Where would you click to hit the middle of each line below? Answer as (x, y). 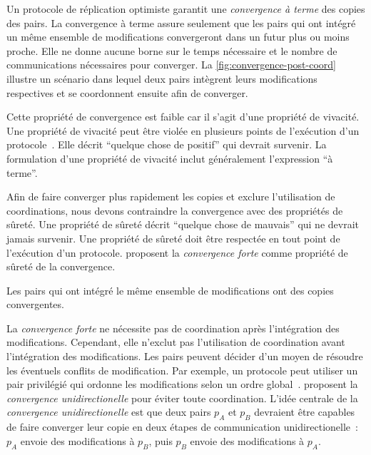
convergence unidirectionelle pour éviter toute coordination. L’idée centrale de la (182, 398)
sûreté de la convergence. (61, 266)
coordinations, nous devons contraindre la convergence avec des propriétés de (175, 210)
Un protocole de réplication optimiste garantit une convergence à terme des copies (186, 9)
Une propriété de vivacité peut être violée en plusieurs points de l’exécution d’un (183, 130)
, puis (161, 440)
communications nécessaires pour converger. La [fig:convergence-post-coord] (171, 65)
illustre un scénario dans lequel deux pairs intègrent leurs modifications (162, 78)
